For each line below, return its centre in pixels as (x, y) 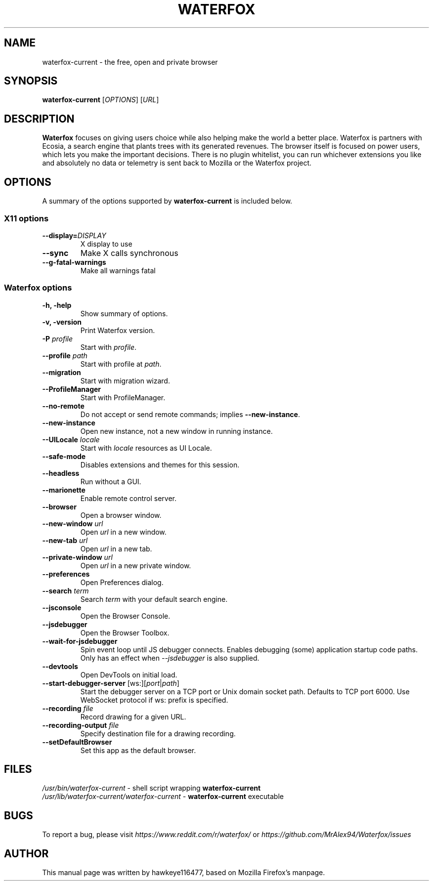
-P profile (58, 338)
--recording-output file (81, 725)
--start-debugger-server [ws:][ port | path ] (111, 683)
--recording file (68, 708)
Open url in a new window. (123, 532)
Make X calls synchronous (129, 253)
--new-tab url (65, 540)
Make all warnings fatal (118, 270)
